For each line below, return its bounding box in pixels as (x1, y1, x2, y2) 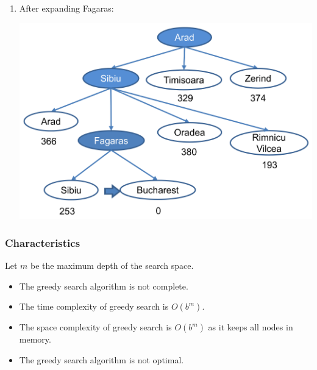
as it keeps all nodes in (208, 321, 293, 333)
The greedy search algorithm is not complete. (19, 279, 188, 292)
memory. (19, 333, 51, 346)
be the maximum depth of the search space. (30, 259, 194, 272)
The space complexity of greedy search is (19, 321, 172, 333)
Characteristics (5, 235, 80, 250)
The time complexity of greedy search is (19, 300, 169, 313)
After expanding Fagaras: (19, 2, 114, 14)
